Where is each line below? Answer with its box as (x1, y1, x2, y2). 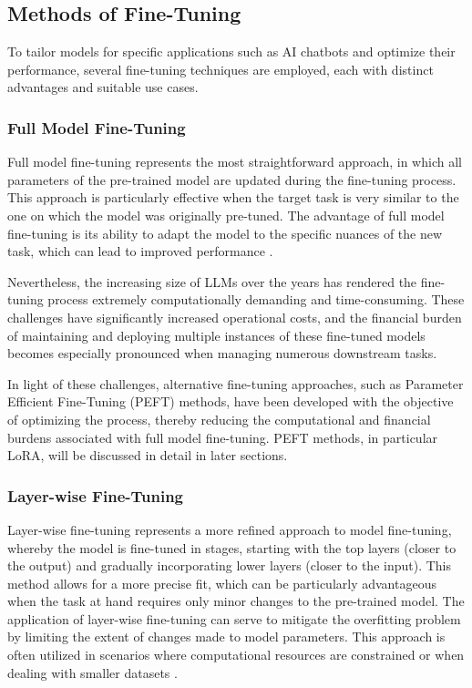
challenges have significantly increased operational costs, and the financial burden (7, 307, 462, 326)
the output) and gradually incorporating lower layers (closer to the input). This (7, 556, 452, 575)
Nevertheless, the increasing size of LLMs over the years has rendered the (7, 272, 417, 291)
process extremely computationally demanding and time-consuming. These (47, 290, 465, 309)
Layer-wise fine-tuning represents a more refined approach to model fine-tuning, (7, 519, 452, 539)
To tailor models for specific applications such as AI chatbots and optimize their (7, 42, 456, 61)
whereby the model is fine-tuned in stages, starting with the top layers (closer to (7, 538, 457, 557)
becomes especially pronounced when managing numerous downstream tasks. (7, 344, 437, 363)
